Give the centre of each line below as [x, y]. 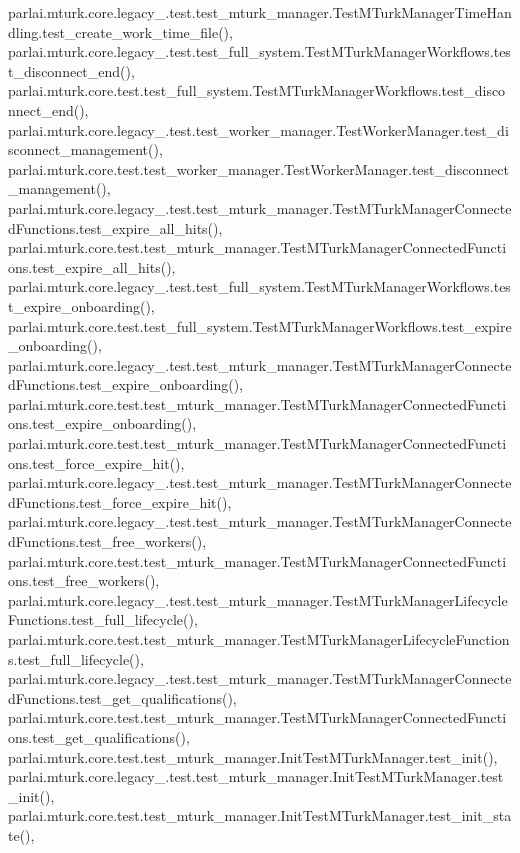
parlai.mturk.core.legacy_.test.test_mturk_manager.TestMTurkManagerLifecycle [258, 599]
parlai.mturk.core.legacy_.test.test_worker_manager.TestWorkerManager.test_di [258, 129]
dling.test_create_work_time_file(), [120, 31]
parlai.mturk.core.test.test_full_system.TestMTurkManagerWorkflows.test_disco [257, 90]
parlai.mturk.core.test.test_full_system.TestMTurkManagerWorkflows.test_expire [260, 325]
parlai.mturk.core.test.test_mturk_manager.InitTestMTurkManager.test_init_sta [260, 815]
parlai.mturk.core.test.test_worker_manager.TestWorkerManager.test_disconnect [258, 168]
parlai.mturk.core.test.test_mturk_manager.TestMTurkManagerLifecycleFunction [259, 639]
